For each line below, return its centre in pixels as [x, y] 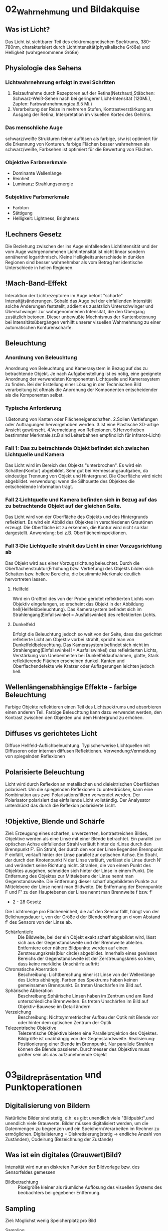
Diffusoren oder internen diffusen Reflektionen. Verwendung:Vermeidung [81, 751]
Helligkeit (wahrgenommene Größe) [42, 52]
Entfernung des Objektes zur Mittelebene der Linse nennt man [69, 876]
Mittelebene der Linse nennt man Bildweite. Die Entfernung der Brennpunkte [84, 887]
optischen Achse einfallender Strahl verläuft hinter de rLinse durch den [78, 844]
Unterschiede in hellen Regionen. [39, 268]
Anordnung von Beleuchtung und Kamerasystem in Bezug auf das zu [76, 368]
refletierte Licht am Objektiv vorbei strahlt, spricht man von [73, 639]
